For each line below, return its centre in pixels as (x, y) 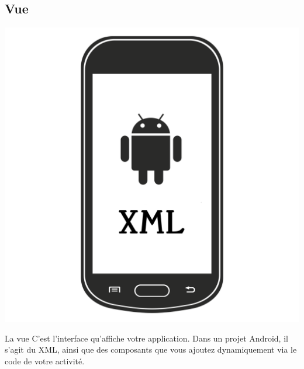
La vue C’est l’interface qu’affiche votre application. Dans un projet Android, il (146, 338)
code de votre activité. (45, 361)
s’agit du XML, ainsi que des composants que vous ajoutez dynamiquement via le (151, 349)
